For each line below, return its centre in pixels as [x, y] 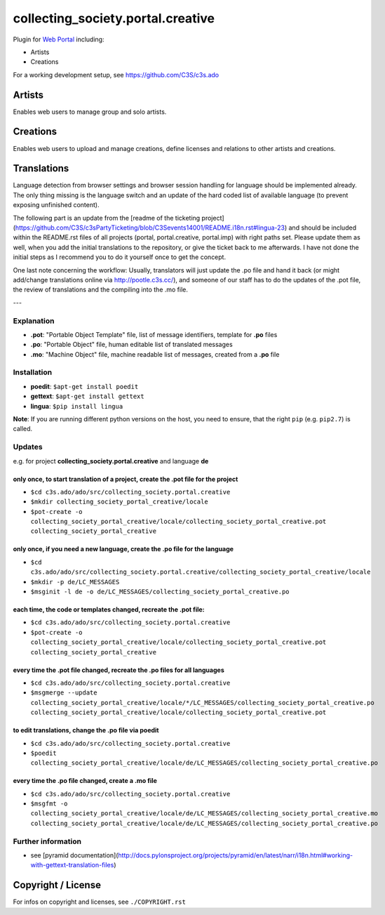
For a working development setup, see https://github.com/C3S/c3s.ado [116, 74]
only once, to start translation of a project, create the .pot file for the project [126, 479]
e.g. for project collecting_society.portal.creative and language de [111, 461]
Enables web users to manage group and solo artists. [90, 112]
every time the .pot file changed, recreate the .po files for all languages [119, 670]
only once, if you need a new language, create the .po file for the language [123, 549]
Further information [47, 841]
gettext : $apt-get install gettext [87, 396]
